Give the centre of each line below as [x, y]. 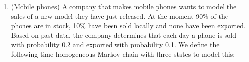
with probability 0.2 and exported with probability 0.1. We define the [115, 44]
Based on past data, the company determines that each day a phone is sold [124, 35]
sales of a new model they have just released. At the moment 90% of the [120, 16]
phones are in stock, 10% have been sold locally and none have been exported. [128, 25]
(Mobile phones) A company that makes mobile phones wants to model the [124, 6]
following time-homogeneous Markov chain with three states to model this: [123, 54]
